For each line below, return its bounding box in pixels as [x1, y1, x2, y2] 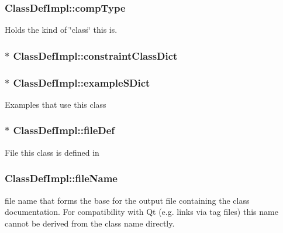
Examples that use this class [5, 98, 106, 110]
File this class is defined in [5, 146, 99, 158]
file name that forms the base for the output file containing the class [5, 194, 250, 206]
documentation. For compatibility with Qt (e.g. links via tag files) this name [5, 205, 278, 218]
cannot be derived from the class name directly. [5, 217, 175, 229]
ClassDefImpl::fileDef [13, 123, 115, 138]
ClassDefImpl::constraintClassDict [13, 48, 178, 63]
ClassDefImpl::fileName [5, 171, 118, 186]
